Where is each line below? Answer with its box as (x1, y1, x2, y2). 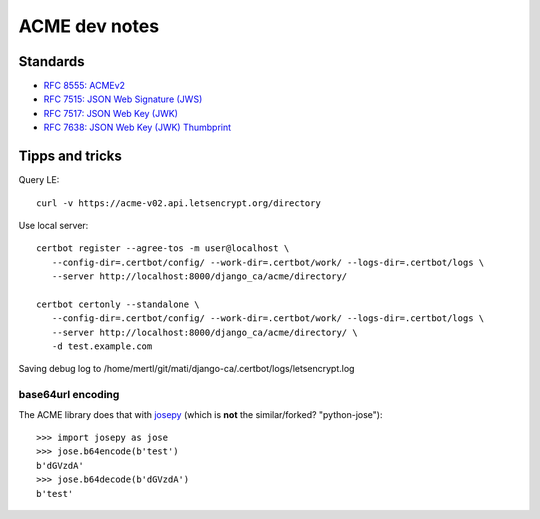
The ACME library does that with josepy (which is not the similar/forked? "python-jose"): (18, 408, 383, 420)
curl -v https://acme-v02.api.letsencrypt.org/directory (36, 197, 322, 209)
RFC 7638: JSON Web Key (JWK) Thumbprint (43, 121, 232, 134)
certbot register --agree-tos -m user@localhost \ (36, 243, 290, 254)
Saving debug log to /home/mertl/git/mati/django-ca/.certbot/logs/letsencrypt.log (18, 363, 355, 375)
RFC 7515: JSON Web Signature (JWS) (43, 93, 203, 105)
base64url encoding (18, 388, 120, 402)
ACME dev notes (18, 15, 160, 37)
